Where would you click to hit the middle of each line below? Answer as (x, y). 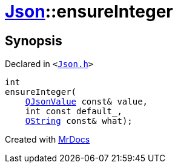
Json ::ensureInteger (89, 11)
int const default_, (74, 111)
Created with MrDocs (48, 140)
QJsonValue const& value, (87, 102)
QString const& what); (79, 121)
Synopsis (34, 40)
